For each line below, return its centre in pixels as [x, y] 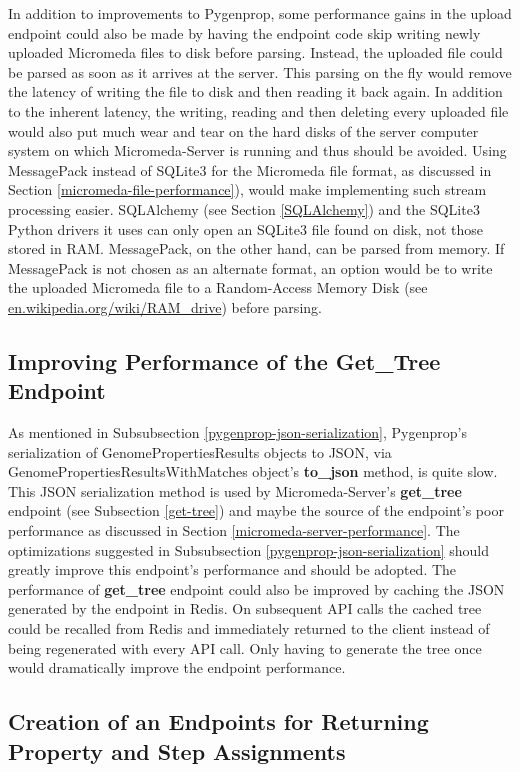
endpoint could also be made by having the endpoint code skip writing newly [244, 32]
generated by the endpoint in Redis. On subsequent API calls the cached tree [245, 608]
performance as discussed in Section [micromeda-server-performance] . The [234, 530]
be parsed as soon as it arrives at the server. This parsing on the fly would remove [260, 71]
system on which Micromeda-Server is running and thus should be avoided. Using [257, 150]
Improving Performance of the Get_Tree [224, 360]
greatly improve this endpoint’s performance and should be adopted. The [232, 569]
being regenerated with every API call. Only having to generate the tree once [245, 647]
